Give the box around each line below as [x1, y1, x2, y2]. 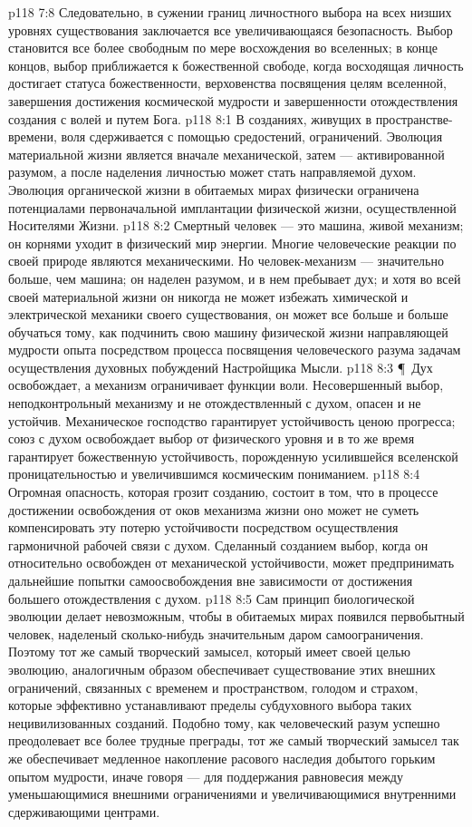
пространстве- [375, 109, 453, 128]
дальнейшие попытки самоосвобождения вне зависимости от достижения [8, 571, 413, 589]
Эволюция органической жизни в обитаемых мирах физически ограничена [8, 180, 419, 199]
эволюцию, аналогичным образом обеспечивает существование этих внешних [8, 659, 436, 678]
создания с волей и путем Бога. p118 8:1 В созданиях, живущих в [8, 109, 372, 128]
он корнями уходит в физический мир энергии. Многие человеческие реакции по [8, 233, 457, 252]
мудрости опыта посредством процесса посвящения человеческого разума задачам [8, 340, 461, 359]
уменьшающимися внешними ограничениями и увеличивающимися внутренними [8, 784, 457, 803]
